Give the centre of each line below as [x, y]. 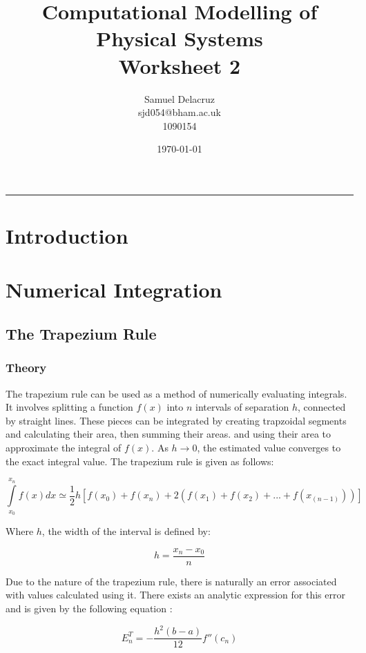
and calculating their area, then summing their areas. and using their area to [168, 434]
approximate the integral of [64, 447]
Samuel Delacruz [180, 98]
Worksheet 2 [180, 65]
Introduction [67, 236]
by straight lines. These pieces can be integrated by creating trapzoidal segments [176, 420]
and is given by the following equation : [89, 608]
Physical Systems [180, 38]
